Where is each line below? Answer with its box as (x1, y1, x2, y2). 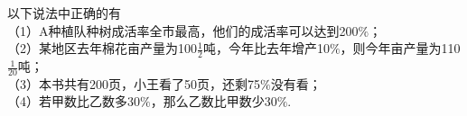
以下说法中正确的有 (7, 4, 121, 22)
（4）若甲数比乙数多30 (7, 92, 140, 111)
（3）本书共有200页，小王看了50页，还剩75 (7, 74, 260, 93)
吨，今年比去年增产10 (202, 39, 330, 58)
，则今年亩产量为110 (340, 39, 461, 58)
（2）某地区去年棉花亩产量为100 (7, 39, 197, 58)
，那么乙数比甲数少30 (150, 92, 277, 111)
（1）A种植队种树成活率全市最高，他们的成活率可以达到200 (7, 21, 359, 40)
